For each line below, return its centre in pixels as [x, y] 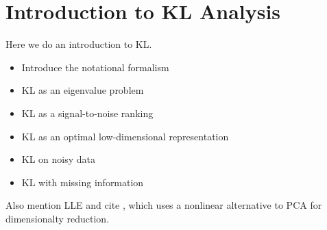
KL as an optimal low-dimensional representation [125, 136]
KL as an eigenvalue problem [83, 90]
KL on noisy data [59, 159]
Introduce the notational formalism [95, 67]
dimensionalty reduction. [58, 218]
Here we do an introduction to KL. [79, 44]
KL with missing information [83, 182]
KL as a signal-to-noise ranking [87, 113]
